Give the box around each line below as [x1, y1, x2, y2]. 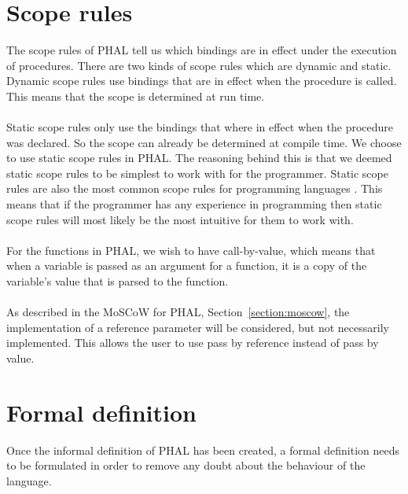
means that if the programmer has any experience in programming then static [6, 196, 382, 212]
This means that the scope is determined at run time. [6, 87, 265, 104]
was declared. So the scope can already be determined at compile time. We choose [6, 134, 402, 150]
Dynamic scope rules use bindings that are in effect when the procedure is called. [6, 72, 397, 89]
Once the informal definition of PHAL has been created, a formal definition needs [6, 441, 400, 458]
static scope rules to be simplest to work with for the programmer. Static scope [6, 164, 388, 181]
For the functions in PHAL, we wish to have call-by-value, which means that [6, 241, 376, 258]
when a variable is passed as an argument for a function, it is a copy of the [6, 257, 367, 274]
